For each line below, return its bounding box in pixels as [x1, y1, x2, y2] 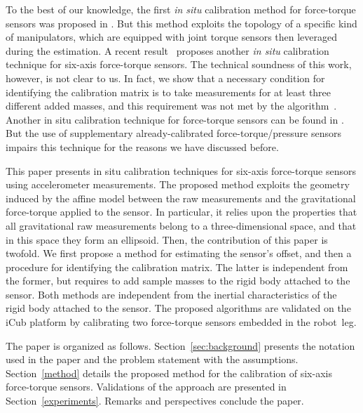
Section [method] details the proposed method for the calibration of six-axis [6, 365, 332, 380]
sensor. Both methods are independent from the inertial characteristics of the [6, 287, 337, 301]
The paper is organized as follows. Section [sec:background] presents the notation [6, 338, 355, 353]
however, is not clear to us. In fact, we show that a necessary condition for [6, 70, 325, 85]
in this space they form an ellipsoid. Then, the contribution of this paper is [6, 232, 328, 247]
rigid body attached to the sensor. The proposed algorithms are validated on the [6, 301, 351, 315]
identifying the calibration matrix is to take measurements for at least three [6, 84, 331, 99]
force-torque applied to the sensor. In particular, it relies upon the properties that [6, 204, 357, 219]
